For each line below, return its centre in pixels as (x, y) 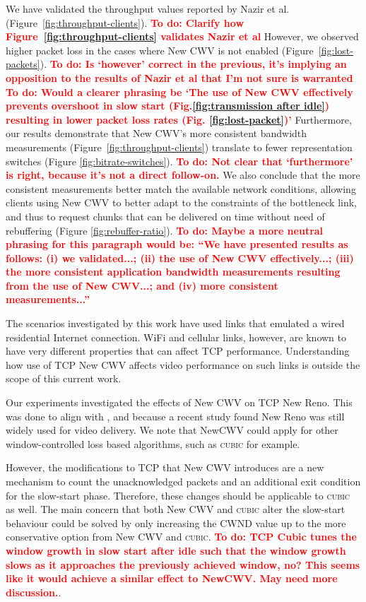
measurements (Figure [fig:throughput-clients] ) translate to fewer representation (179, 147)
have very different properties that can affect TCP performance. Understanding (178, 351)
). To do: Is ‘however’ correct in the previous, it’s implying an (193, 64)
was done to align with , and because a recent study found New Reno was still (175, 416)
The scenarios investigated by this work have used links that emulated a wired (175, 323)
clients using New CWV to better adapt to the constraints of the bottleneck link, (181, 202)
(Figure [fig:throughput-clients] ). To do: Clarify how (125, 22)
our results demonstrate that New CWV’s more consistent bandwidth (157, 133)
